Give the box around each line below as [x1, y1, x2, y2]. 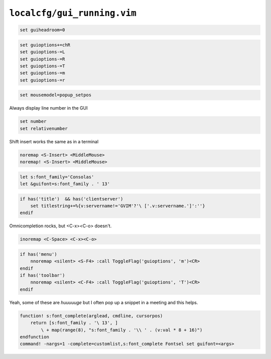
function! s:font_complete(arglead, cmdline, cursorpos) [20, 313, 163, 319]
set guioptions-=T [20, 63, 65, 69]
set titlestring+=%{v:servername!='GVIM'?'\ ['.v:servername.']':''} [30, 203, 205, 209]
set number [20, 119, 47, 124]
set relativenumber [20, 126, 68, 131]
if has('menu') [20, 251, 57, 257]
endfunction [20, 334, 50, 339]
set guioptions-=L [20, 49, 65, 55]
